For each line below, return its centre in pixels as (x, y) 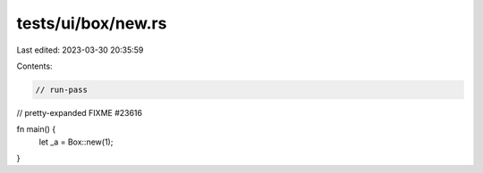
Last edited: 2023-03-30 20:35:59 (80, 50)
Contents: (34, 66)
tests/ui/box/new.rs (92, 23)
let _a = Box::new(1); (76, 142)
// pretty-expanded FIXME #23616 (80, 112)
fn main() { (36, 129)
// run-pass (62, 90)
